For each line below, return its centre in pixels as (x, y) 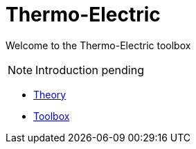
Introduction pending (90, 70)
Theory (50, 94)
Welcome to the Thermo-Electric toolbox (98, 45)
